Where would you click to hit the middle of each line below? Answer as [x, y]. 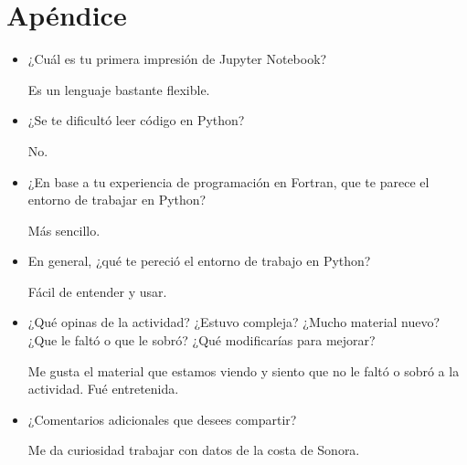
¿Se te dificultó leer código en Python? [136, 120]
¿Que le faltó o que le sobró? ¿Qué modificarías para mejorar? [202, 340]
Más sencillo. [64, 230]
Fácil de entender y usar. [97, 291]
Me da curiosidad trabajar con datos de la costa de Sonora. [194, 450]
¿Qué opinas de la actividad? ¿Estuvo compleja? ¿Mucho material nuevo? [234, 322]
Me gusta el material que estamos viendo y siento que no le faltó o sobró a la [244, 370]
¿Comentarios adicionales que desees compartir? [162, 419]
